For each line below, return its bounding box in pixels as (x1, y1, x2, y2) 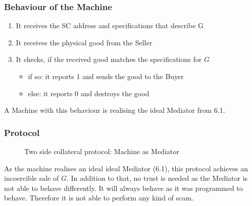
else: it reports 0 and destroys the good (28, 88, 149, 98)
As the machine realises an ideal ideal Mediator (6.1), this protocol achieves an (4, 163, 248, 173)
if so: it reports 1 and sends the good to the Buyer (28, 71, 184, 81)
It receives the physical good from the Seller (16, 37, 153, 47)
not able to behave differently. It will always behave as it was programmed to (4, 182, 243, 193)
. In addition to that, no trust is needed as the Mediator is (66, 173, 248, 183)
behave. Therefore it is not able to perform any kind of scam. (4, 192, 193, 203)
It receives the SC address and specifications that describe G (16, 20, 204, 31)
